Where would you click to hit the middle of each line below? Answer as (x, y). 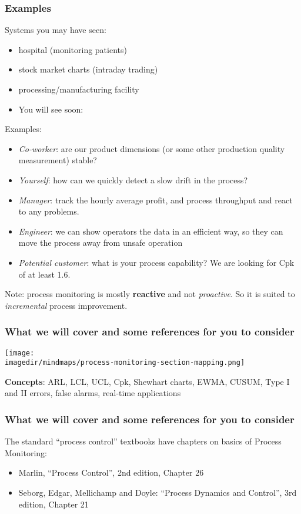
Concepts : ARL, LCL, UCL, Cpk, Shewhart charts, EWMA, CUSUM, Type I (147, 381)
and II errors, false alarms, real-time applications (93, 393)
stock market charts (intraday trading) (88, 69)
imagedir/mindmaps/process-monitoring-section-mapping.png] (125, 363)
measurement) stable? (58, 160)
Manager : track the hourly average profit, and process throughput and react (155, 200)
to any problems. (49, 211)
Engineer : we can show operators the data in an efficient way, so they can (151, 231)
